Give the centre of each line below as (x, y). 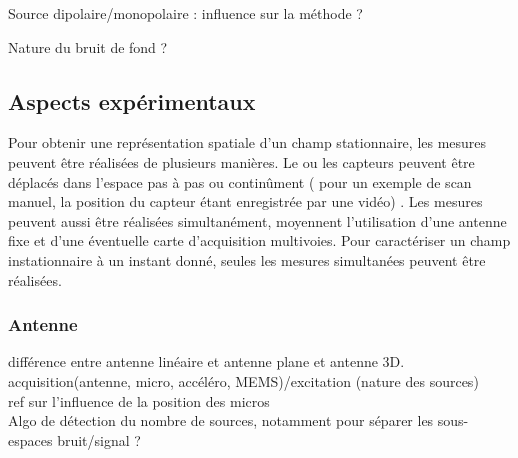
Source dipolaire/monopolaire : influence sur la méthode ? (185, 13)
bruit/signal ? (99, 439)
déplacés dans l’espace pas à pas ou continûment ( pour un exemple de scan (240, 181)
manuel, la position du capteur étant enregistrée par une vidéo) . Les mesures (245, 201)
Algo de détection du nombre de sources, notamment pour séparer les (221, 420)
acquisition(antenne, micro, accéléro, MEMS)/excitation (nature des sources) (243, 380)
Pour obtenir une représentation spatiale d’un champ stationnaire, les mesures (247, 142)
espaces (30, 439)
